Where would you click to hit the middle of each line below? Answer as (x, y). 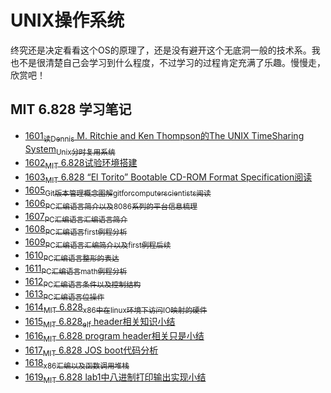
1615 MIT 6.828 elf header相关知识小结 (100, 322)
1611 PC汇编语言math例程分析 (76, 269)
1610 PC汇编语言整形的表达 (72, 256)
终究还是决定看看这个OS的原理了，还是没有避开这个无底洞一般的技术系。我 (165, 50)
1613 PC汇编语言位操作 (64, 295)
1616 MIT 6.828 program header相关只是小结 (114, 336)
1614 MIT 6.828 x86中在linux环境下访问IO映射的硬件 (116, 308)
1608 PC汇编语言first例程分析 (76, 230)
